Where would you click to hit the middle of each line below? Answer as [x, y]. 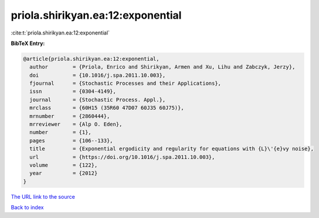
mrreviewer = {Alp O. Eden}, [76, 124]
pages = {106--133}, [72, 141]
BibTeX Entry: [28, 43]
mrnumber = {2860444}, [70, 116]
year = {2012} [64, 173]
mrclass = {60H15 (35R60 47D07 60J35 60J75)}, [107, 108]
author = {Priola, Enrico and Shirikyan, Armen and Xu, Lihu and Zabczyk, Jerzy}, [162, 67]
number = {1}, [61, 132]
